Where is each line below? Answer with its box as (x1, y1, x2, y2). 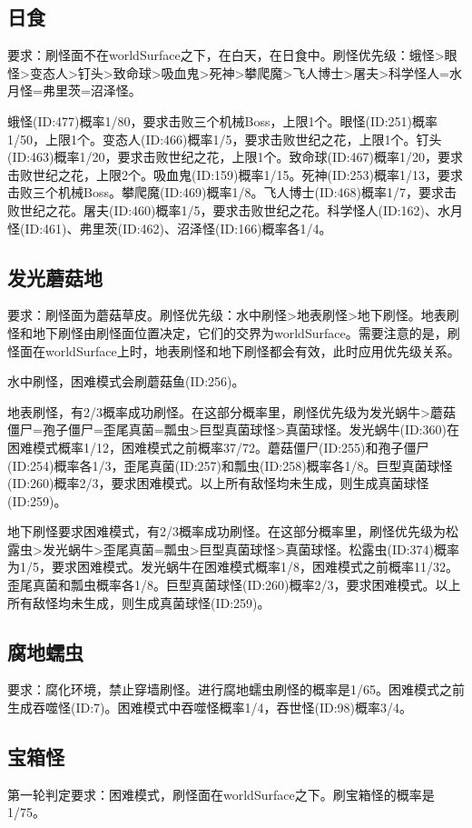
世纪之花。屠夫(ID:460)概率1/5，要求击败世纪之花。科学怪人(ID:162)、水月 (19, 200, 464, 219)
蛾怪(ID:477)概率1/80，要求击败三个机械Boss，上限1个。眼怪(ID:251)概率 (7, 111, 438, 130)
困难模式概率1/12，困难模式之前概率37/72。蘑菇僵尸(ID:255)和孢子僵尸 (7, 437, 429, 456)
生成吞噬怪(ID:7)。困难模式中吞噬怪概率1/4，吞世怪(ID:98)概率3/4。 (7, 698, 413, 717)
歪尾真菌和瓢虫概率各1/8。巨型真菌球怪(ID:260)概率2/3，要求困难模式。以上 (7, 575, 461, 594)
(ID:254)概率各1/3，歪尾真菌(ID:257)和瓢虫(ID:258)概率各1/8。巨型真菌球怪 (7, 455, 453, 474)
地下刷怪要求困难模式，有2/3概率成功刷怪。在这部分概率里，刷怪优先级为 (7, 522, 446, 541)
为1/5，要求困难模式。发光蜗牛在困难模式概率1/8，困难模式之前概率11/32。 (7, 557, 458, 576)
